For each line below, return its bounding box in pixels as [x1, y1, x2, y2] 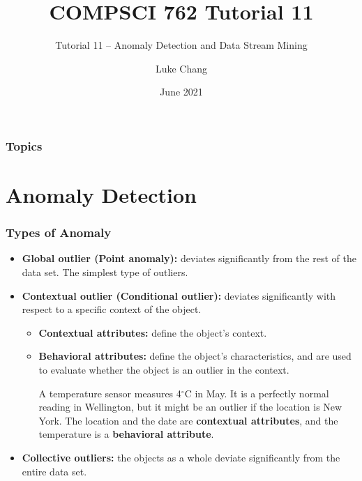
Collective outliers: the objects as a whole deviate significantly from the [22, 450, 340, 464]
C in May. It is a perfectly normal [184, 385, 329, 400]
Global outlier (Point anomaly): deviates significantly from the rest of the [22, 251, 356, 266]
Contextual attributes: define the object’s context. [38, 325, 267, 339]
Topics [6, 137, 43, 154]
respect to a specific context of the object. [22, 302, 202, 316]
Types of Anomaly [6, 224, 112, 241]
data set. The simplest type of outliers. [22, 265, 188, 280]
